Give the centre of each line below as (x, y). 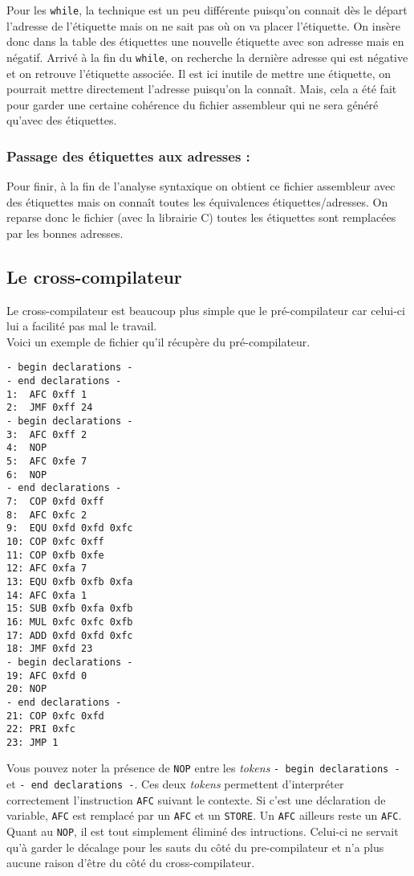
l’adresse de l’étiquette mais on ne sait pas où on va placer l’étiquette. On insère (203, 25)
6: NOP (27, 475)
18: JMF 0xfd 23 (50, 649)
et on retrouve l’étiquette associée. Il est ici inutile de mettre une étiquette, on (199, 73)
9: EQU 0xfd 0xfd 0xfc (70, 528)
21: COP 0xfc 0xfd (55, 716)
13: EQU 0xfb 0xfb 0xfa (70, 581)
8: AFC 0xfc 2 (47, 515)
